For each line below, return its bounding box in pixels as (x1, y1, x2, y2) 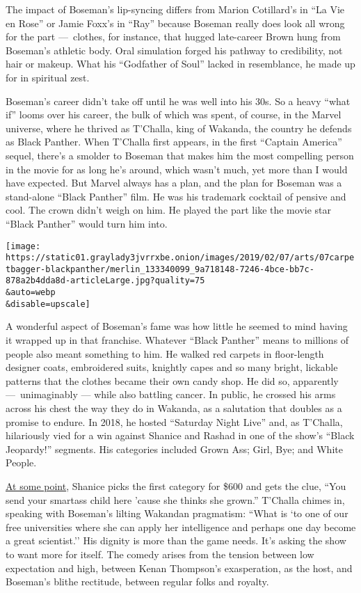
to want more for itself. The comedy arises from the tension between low (6, 546, 314, 561)
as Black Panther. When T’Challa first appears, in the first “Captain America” (6, 134, 342, 149)
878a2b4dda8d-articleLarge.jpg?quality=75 (6, 276, 205, 286)
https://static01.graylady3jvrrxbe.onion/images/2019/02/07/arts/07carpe (6, 253, 355, 263)
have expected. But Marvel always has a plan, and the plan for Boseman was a (6, 175, 342, 190)
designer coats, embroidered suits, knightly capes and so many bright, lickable (6, 360, 338, 374)
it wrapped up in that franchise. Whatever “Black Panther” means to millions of (6, 333, 349, 347)
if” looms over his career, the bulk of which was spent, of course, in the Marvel (6, 107, 342, 122)
